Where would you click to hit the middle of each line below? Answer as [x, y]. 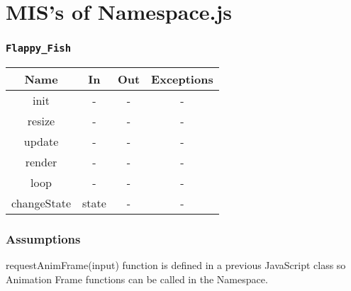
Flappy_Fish [39, 48]
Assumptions [43, 239]
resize [41, 121]
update [41, 142]
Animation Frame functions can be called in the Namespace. [137, 279]
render [41, 162]
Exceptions [182, 79]
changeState [41, 203]
